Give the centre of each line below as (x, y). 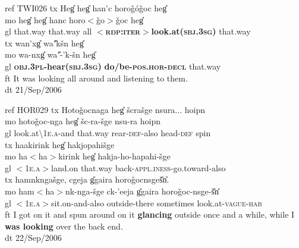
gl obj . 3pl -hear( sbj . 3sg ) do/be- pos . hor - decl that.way (113, 66)
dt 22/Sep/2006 (33, 238)
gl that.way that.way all (48, 31)
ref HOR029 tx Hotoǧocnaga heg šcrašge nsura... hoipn (105, 109)
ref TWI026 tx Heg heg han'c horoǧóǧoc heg (86, 8)
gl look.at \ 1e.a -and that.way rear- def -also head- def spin (108, 132)
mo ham (20, 191)
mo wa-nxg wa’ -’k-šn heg (50, 54)
